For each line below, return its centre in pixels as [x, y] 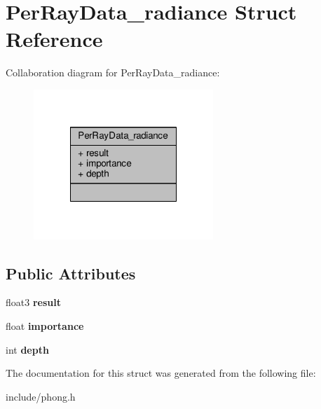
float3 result [33, 302]
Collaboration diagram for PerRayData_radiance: [113, 72]
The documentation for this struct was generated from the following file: [161, 373]
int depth [27, 349]
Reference [54, 39]
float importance [45, 326]
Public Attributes [71, 273]
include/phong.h [41, 396]
